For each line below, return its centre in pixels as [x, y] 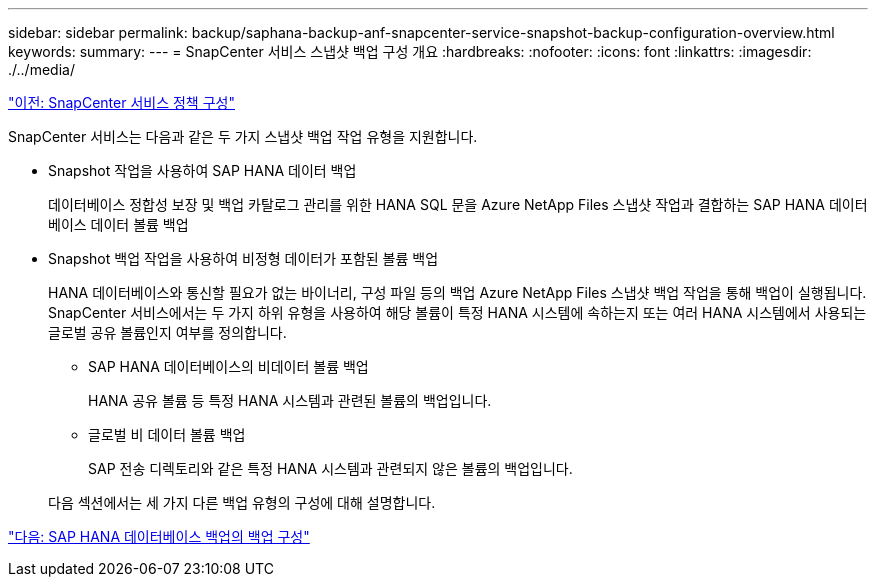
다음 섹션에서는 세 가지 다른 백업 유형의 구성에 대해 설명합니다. [242, 502]
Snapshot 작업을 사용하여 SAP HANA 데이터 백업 [202, 170]
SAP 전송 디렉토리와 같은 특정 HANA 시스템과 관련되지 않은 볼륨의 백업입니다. [330, 468]
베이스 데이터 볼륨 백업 [118, 224]
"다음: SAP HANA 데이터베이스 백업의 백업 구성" [159, 536]
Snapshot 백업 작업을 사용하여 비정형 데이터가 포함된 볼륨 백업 [243, 258]
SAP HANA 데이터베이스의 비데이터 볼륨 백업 [228, 366]
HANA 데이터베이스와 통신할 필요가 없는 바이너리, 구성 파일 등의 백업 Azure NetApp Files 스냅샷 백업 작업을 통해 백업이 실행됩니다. [457, 292]
